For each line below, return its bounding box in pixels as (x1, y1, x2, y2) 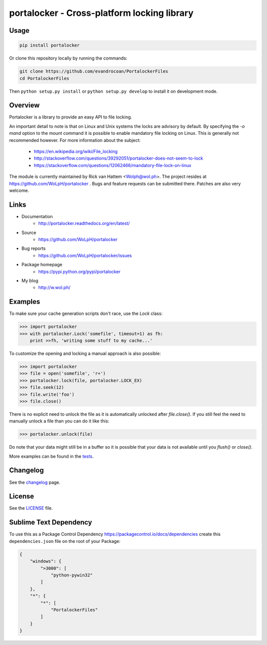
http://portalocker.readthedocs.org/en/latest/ (38, 221, 130, 227)
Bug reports (21, 245, 46, 251)
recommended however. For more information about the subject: (9, 137, 141, 143)
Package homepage (21, 262, 63, 268)
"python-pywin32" (50, 572, 93, 578)
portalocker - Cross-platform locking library (9, 7, 194, 18)
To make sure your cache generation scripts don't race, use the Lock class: (9, 310, 163, 317)
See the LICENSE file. (9, 505, 53, 511)
